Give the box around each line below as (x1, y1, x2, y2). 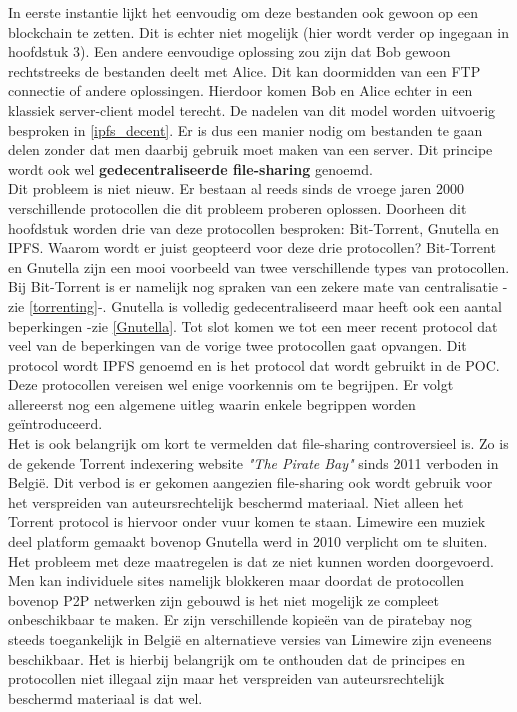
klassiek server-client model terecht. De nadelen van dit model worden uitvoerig (8, 99, 496, 120)
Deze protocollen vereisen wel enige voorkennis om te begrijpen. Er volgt (8, 374, 454, 395)
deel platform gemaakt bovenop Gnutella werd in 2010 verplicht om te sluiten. (8, 531, 488, 552)
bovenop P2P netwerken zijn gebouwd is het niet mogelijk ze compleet (8, 589, 439, 610)
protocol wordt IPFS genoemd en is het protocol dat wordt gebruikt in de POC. (8, 354, 500, 375)
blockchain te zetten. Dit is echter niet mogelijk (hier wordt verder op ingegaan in (8, 21, 509, 42)
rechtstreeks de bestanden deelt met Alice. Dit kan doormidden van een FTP (8, 60, 481, 81)
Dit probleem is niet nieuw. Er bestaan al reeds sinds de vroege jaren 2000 (8, 178, 464, 199)
